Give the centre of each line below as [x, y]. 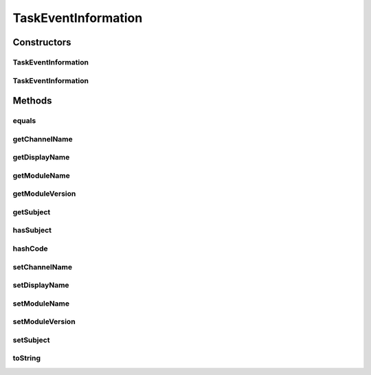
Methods [32, 101]
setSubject [31, 340]
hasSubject [32, 230]
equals [24, 121]
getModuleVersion [44, 194]
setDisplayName [41, 285]
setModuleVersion [44, 321]
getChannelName [43, 139]
